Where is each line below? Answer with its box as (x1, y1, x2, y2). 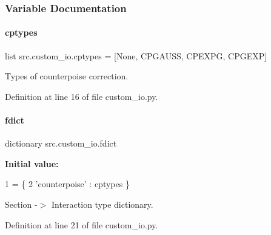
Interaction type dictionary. (51, 198, 153, 210)
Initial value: (5, 157, 59, 170)
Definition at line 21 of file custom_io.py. (5, 218, 158, 231)
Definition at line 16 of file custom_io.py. (5, 90, 158, 102)
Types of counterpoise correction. (5, 70, 129, 82)
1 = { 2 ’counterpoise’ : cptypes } (5, 177, 130, 190)
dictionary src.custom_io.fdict (5, 137, 117, 150)
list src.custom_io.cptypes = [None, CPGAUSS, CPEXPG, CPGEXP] (5, 49, 267, 62)
